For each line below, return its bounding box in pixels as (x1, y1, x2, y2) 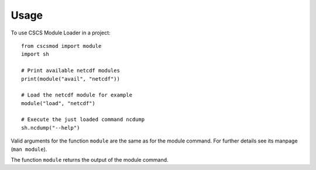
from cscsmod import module (21, 43, 102, 49)
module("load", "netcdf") (21, 100, 96, 106)
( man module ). (11, 145, 47, 152)
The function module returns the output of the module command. (11, 157, 169, 164)
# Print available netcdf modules (21, 67, 120, 74)
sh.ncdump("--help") (21, 124, 80, 131)
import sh (21, 51, 49, 58)
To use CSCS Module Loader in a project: (11, 29, 111, 36)
